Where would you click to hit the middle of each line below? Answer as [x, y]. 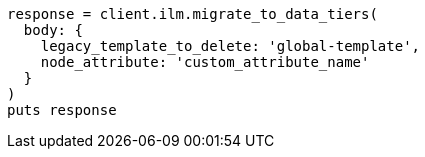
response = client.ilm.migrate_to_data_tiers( [192, 14]
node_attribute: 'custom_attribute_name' [205, 62]
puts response [62, 110]
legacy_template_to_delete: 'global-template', [230, 46]
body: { [53, 30]
